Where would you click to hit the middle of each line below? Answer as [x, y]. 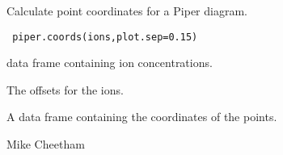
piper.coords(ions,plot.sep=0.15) [105, 37]
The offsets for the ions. [65, 89]
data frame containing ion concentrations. [110, 63]
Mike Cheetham [46, 144]
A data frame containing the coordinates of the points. [142, 117]
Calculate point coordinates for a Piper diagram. [127, 10]
